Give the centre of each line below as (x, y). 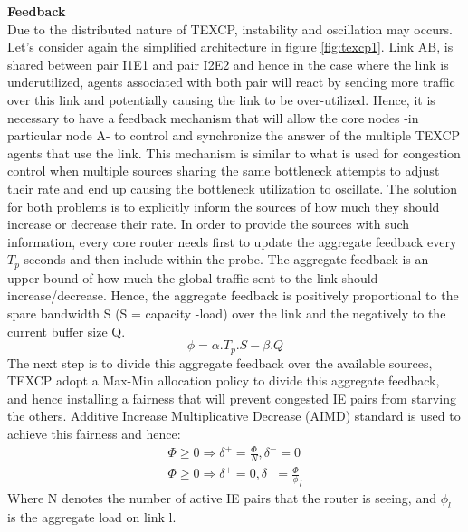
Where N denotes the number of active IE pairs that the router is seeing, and (222, 498)
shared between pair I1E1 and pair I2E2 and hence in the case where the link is (228, 64)
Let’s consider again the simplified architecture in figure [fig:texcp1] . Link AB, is (230, 47)
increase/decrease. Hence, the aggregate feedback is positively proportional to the (233, 295)
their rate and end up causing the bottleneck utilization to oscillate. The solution (232, 188)
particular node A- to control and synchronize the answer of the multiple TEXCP (234, 135)
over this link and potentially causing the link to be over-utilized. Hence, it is (221, 99)
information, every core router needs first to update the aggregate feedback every (232, 241)
